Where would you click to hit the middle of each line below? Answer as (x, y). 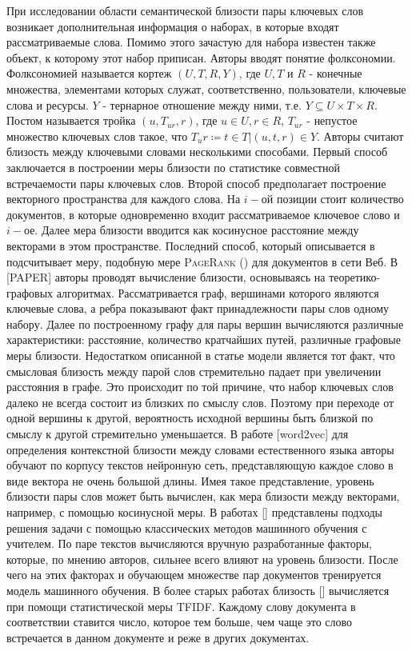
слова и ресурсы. (48, 104)
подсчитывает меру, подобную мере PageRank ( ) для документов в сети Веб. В (202, 261)
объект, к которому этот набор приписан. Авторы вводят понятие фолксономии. (201, 57)
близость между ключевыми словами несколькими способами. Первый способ (197, 152)
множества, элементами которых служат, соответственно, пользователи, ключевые (206, 88)
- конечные (336, 73)
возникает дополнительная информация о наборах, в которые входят (173, 26)
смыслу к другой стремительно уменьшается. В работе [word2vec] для (178, 434)
